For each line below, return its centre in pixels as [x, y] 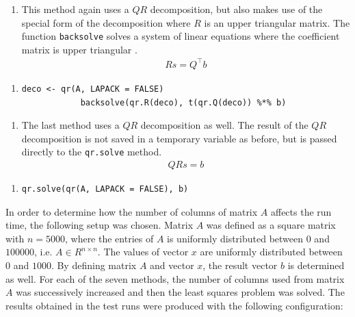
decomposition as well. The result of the [224, 125]
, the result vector [240, 265]
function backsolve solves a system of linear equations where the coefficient [181, 36]
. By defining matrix [94, 265]
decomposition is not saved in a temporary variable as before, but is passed [179, 138]
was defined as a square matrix [271, 225]
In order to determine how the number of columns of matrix [132, 211]
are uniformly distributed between [271, 252]
